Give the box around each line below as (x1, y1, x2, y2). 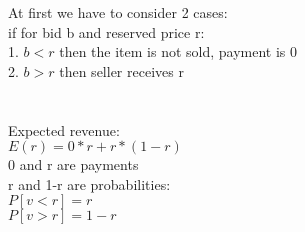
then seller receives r (59, 60, 184, 81)
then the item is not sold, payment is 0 (59, 41, 298, 62)
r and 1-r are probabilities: (8, 173, 171, 194)
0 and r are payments (8, 154, 139, 175)
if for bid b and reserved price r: (8, 21, 205, 42)
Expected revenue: (8, 119, 120, 140)
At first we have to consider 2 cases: (8, 2, 228, 22)
